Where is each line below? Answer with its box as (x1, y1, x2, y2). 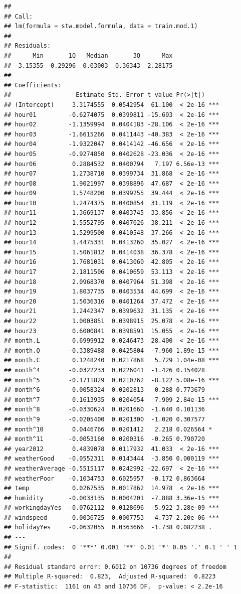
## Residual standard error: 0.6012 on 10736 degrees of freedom (4, 563, 226, 570)
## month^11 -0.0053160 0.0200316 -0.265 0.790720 (4, 435, 205, 443)
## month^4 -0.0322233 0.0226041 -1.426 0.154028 (4, 366, 205, 374)
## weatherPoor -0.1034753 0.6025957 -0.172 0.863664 (4, 475, 205, 482)
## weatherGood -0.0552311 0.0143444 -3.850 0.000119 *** (4, 455, 219, 463)
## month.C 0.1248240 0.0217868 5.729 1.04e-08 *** (4, 357, 219, 364)
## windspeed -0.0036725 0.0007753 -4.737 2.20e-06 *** (4, 514, 219, 521)
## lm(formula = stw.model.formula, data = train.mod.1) (4, 23, 198, 30)
